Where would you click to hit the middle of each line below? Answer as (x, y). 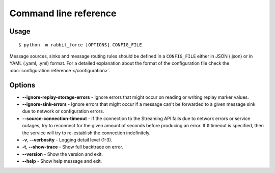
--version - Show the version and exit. (62, 154)
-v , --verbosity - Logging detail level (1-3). (67, 139)
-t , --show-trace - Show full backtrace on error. (73, 147)
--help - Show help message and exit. (62, 161)
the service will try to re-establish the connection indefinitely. (86, 133)
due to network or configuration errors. (63, 111)
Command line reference (63, 13)
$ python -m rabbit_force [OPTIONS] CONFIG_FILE (80, 45)
